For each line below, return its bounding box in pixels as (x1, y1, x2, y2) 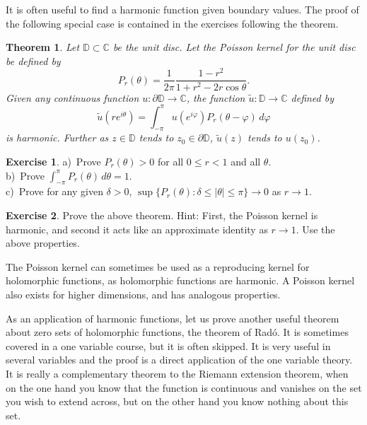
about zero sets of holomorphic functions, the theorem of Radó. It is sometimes (6, 325, 349, 339)
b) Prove (6, 168, 45, 182)
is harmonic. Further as (6, 130, 109, 145)
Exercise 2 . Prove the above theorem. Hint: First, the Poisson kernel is (6, 207, 318, 222)
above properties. (6, 235, 80, 250)
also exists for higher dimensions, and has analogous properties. (6, 286, 281, 301)
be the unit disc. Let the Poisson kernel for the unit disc (112, 40, 356, 54)
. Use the (296, 221, 335, 236)
